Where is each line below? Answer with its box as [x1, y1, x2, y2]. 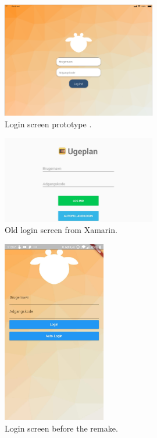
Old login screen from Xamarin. [5, 224, 117, 236]
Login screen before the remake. [5, 422, 118, 434]
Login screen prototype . [5, 117, 92, 130]
